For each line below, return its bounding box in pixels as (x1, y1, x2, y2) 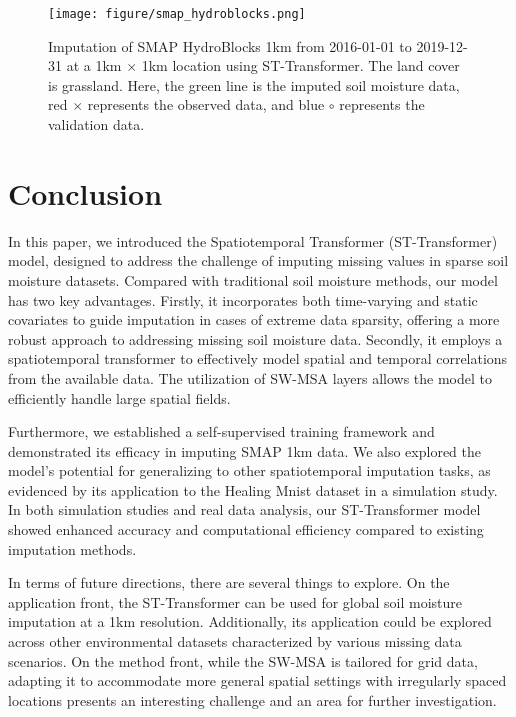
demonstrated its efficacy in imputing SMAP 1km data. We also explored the (8, 440, 482, 461)
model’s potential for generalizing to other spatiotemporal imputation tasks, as (8, 460, 491, 481)
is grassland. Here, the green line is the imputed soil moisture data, (48, 74, 460, 95)
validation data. (48, 114, 145, 135)
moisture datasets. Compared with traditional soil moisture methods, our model (8, 269, 498, 290)
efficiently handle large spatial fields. (8, 387, 231, 408)
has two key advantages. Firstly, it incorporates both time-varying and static (8, 289, 478, 310)
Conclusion (8, 172, 163, 213)
